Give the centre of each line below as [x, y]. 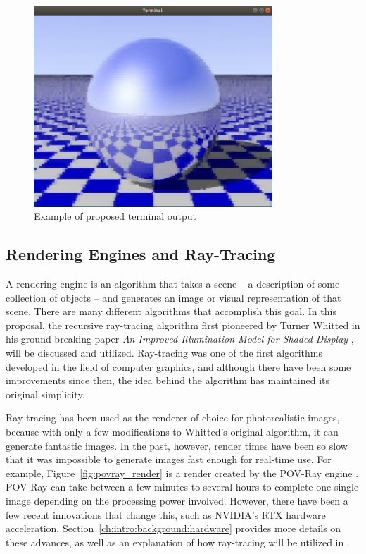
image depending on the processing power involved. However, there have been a [177, 500]
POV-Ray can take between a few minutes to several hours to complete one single [182, 487]
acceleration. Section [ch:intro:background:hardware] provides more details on [173, 528]
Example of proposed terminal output [115, 216]
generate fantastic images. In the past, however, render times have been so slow [177, 445]
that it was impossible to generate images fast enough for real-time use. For [169, 459]
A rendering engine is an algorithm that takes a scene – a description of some [173, 284]
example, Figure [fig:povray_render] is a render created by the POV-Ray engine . [182, 473]
